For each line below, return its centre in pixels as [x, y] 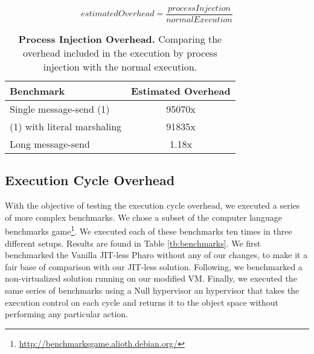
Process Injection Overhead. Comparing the [120, 39]
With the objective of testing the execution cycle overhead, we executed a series [152, 205]
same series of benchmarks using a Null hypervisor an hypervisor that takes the [152, 290]
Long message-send [50, 144]
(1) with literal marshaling [66, 127]
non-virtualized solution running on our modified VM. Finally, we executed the [151, 278]
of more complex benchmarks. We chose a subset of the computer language [143, 217]
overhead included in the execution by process [120, 53]
